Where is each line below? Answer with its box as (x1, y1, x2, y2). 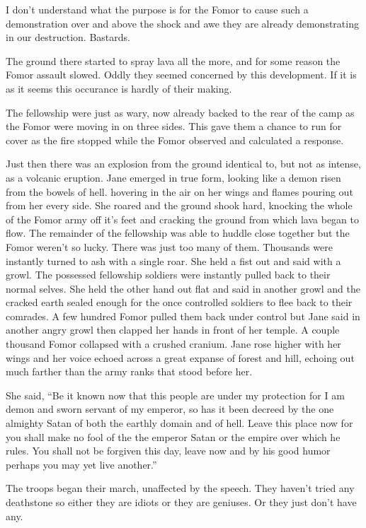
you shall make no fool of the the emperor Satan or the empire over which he (6, 429, 341, 444)
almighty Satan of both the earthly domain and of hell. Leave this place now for (6, 416, 353, 430)
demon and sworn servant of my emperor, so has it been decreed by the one (6, 401, 334, 416)
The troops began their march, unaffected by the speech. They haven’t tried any (6, 481, 355, 495)
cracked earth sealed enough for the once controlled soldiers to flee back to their (6, 295, 353, 310)
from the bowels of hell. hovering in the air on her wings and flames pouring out (6, 184, 353, 199)
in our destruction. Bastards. (6, 30, 130, 45)
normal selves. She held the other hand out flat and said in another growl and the (6, 281, 360, 295)
